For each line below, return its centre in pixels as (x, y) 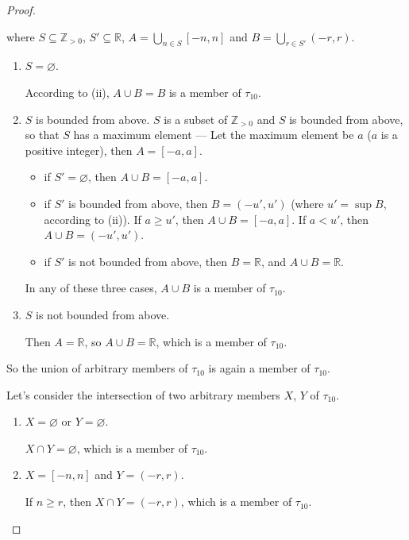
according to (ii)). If (93, 219)
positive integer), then (79, 150)
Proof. (21, 10)
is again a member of (259, 368)
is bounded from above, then (138, 203)
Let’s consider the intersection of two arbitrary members (143, 394)
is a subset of (196, 119)
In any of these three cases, (91, 288)
